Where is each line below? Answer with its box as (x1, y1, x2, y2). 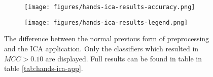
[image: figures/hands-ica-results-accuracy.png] (24, 4, 195, 11)
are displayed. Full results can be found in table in (45, 53, 202, 63)
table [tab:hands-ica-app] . (4, 63, 83, 73)
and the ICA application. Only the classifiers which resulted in (4, 43, 199, 53)
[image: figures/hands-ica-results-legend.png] (24, 19, 188, 26)
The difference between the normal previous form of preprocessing (4, 33, 209, 44)
